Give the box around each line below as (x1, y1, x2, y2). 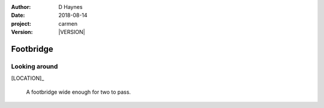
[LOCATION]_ (11, 75, 44, 82)
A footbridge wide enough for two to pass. (26, 88, 131, 95)
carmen (58, 20, 78, 27)
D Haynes (58, 4, 83, 10)
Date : (11, 12, 25, 19)
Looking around (11, 62, 58, 70)
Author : (11, 4, 31, 10)
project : (11, 20, 31, 27)
